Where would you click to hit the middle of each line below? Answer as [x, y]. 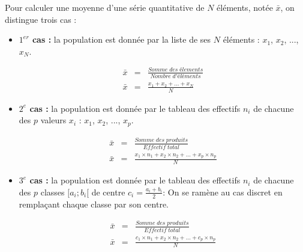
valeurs [53, 120]
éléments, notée [245, 7]
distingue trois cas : [41, 19]
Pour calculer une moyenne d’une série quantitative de [105, 7]
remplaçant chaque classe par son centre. [94, 204]
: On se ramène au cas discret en [223, 192]
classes [52, 192]
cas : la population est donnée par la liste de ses [121, 39]
